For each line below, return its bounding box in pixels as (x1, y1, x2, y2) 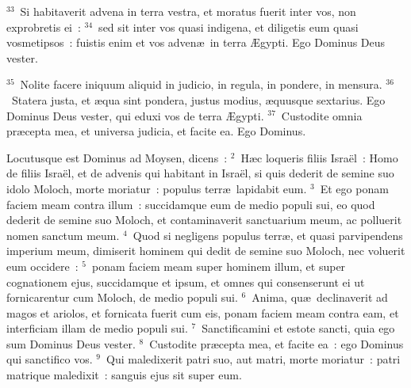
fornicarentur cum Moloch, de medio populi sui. (6, 289, 238, 306)
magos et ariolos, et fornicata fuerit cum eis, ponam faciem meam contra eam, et (6, 304, 399, 321)
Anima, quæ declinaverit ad (252, 289, 388, 306)
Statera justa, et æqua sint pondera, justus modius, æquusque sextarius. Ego (11, 91, 386, 108)
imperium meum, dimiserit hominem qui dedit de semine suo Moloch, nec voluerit (6, 242, 405, 259)
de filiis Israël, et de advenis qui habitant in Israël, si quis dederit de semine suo (6, 165, 394, 181)
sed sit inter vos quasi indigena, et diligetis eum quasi (98, 18, 359, 35)
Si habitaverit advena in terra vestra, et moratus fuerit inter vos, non (20, 3, 356, 19)
